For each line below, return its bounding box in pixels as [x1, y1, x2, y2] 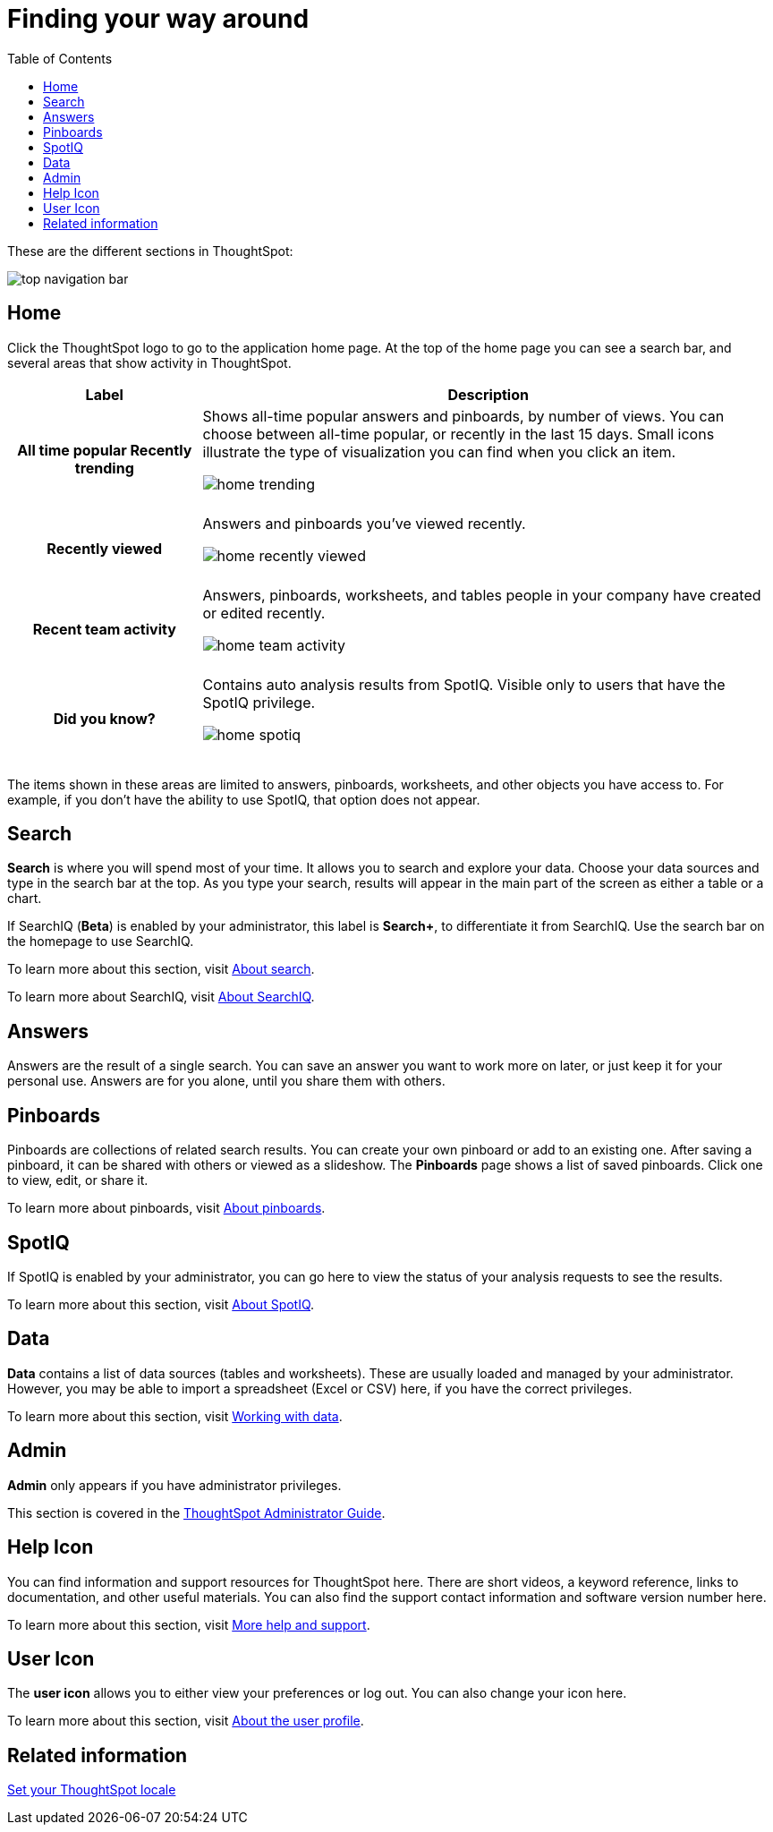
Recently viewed [47, 539, 163, 558]
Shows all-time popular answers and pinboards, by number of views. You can [202, 406, 725, 425]
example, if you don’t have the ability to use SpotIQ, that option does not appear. [7, 791, 480, 807]
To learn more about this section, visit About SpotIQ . [7, 1296, 315, 1312]
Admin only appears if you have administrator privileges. [7, 1477, 342, 1493]
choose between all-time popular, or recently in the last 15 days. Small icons [202, 424, 715, 443]
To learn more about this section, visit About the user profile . [7, 1713, 364, 1729]
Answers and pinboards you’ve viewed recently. [202, 514, 526, 533]
